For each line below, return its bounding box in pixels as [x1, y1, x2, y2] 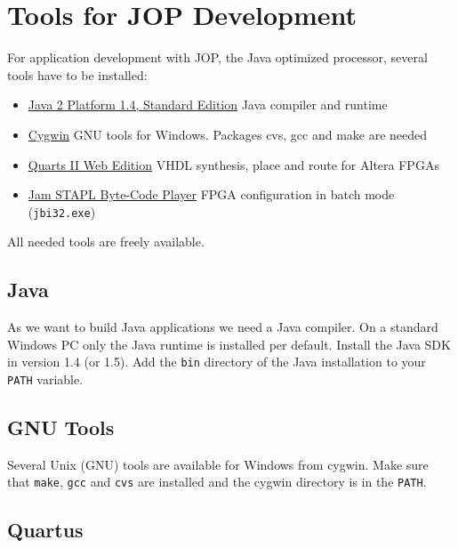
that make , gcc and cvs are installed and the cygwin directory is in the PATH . [7, 472, 427, 491]
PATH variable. [7, 369, 84, 388]
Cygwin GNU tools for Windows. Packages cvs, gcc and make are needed [28, 125, 428, 143]
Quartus [7, 516, 84, 544]
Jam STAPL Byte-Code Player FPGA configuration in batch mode [28, 185, 395, 204]
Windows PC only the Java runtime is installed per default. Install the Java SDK [7, 334, 451, 353]
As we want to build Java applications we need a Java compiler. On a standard [7, 318, 438, 336]
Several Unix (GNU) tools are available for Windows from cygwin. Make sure [7, 455, 429, 473]
